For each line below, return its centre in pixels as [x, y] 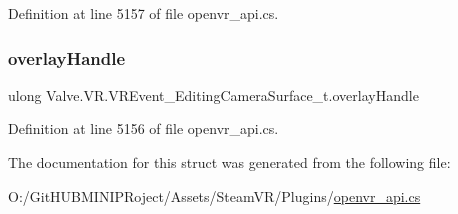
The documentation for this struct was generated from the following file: [229, 162]
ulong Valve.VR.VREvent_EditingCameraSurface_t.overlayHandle [213, 94]
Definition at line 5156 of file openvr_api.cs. [143, 128]
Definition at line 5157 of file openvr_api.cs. [143, 13]
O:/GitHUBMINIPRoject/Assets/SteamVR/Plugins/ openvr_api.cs [214, 195]
